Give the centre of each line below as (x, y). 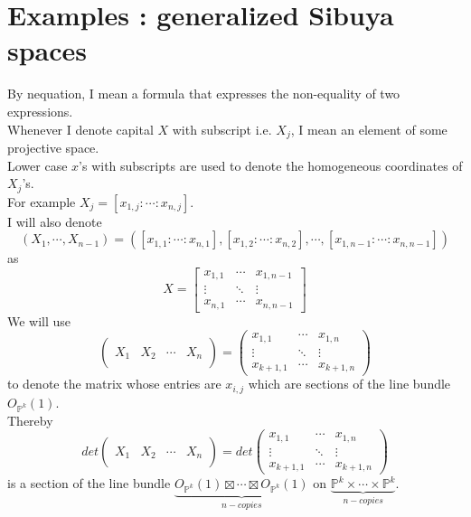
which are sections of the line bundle (349, 384)
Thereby (30, 420)
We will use (39, 320)
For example (42, 201)
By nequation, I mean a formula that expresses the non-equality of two (204, 94)
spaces (47, 50)
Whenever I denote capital (80, 129)
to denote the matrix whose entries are (114, 384)
